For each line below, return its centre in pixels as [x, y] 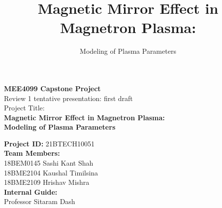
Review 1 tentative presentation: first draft [68, 98]
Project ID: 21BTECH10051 [49, 143]
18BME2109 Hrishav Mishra [47, 182]
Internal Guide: [31, 191]
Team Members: [32, 153]
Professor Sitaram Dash [40, 201]
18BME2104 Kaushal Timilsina [51, 172]
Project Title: [24, 108]
